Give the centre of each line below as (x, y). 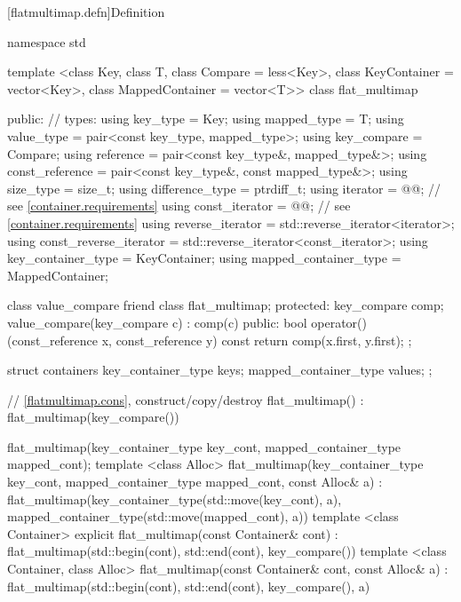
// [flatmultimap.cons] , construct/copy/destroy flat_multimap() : (186, 399)
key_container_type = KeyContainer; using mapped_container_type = (204, 258)
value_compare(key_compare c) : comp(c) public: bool (157, 322)
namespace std (47, 41)
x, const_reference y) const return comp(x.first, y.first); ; (257, 340)
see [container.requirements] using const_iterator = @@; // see (179, 206)
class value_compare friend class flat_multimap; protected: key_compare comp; (226, 305)
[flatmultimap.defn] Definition (86, 12)
